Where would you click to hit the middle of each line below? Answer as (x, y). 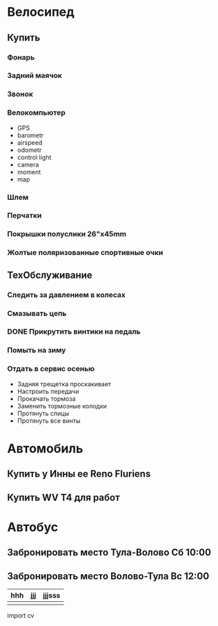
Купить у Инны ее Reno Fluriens (79, 474)
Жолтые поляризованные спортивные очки (85, 253)
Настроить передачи (48, 391)
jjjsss (51, 596)
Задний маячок (34, 75)
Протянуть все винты (49, 420)
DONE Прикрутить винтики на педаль (74, 332)
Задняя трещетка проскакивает (64, 383)
